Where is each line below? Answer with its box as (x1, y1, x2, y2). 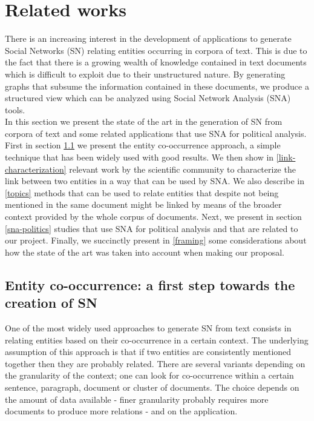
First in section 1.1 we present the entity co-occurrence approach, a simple (5, 139, 281, 151)
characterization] (5, 162, 67, 175)
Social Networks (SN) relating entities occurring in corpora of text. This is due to (5, 44, 307, 56)
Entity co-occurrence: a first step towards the (5, 275, 295, 294)
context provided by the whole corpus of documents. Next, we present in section (5, 210, 302, 223)
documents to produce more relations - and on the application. (5, 405, 238, 417)
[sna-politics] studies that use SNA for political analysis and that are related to (5, 222, 298, 234)
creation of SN (5, 293, 97, 312)
